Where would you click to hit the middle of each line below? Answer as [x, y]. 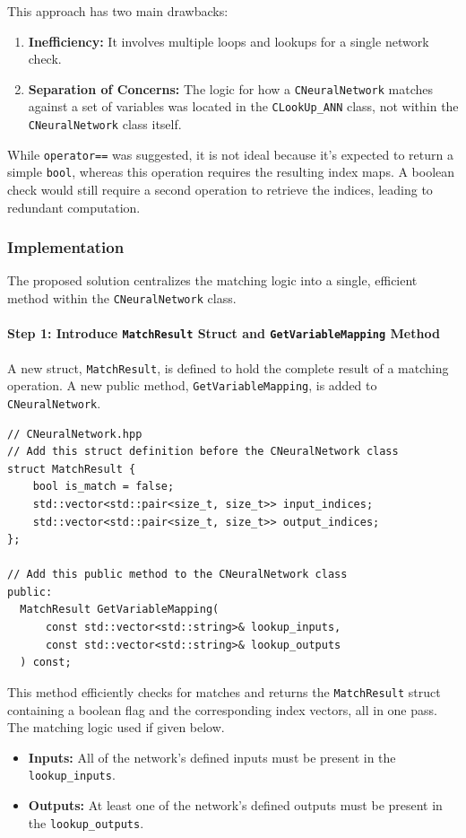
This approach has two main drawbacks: [118, 11]
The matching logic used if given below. [116, 727]
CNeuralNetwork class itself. [105, 124]
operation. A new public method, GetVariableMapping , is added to [192, 385]
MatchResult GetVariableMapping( [120, 610]
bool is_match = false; [104, 487]
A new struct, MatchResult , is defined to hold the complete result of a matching [228, 367]
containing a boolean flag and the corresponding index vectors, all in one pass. [222, 709]
